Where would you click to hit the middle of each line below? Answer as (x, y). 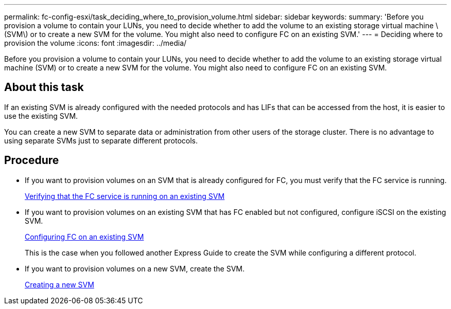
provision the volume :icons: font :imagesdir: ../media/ (96, 43)
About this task (44, 87)
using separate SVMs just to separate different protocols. (101, 140)
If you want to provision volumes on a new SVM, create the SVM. (135, 268)
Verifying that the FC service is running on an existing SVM (125, 196)
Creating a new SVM (59, 284)
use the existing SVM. (41, 116)
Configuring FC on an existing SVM (84, 237)
